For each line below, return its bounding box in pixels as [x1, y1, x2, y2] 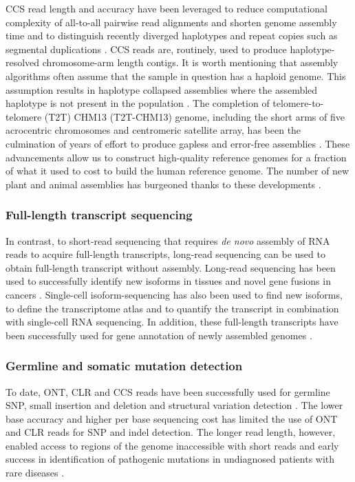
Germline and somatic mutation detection [6, 357, 243, 374]
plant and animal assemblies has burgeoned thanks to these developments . [6, 177, 321, 191]
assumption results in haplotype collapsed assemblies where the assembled [6, 82, 318, 97]
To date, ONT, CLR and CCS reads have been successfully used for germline [6, 384, 330, 399]
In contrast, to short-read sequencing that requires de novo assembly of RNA [6, 233, 330, 248]
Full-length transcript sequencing [6, 206, 193, 223]
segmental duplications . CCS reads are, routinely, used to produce [6, 41, 287, 56]
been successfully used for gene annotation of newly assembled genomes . [6, 328, 312, 342]
